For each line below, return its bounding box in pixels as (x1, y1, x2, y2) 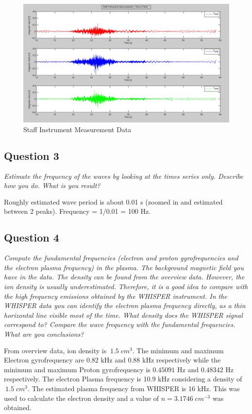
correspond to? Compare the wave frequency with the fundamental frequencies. (4, 319, 235, 329)
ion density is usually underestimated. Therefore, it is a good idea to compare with (4, 281, 248, 292)
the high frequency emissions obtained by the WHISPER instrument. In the (4, 291, 227, 301)
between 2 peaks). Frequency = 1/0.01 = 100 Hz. (4, 206, 151, 216)
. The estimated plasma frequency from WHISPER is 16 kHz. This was (27, 383, 240, 393)
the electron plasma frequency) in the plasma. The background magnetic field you (4, 262, 244, 272)
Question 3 (4, 148, 59, 163)
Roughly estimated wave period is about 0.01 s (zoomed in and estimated (4, 196, 223, 207)
